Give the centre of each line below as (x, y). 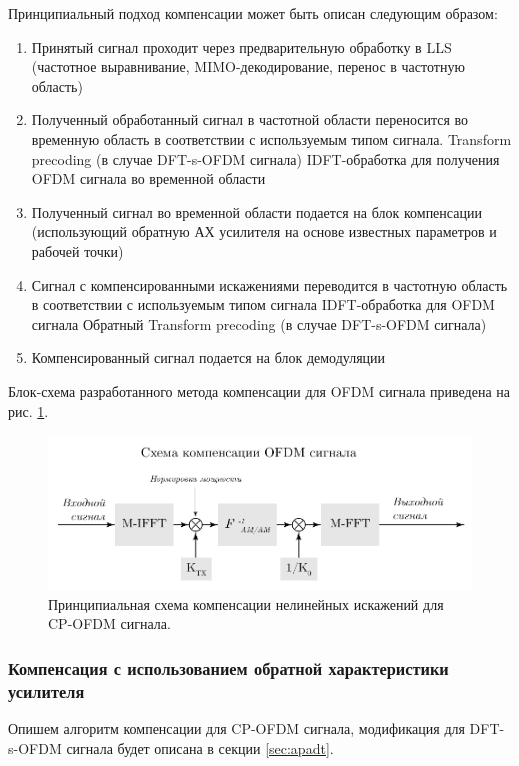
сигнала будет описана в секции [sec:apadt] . (200, 747)
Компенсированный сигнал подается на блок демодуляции (208, 357)
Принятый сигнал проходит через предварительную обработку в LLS (241, 46)
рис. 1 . (28, 410)
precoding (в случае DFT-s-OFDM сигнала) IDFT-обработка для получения (265, 158)
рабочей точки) (77, 250)
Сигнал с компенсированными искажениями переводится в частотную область (269, 284)
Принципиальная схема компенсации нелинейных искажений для (246, 603)
